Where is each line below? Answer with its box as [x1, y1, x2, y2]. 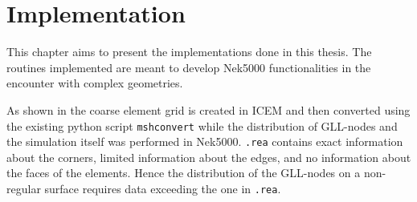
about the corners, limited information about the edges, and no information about [6, 148, 411, 165]
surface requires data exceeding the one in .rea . [44, 180, 281, 196]
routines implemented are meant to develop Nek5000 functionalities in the [6, 59, 371, 75]
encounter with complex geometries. [6, 75, 183, 91]
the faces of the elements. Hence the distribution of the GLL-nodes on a [6, 164, 361, 181]
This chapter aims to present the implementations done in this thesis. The [6, 43, 372, 60]
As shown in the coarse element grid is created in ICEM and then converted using [6, 101, 411, 118]
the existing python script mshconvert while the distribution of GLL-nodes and [6, 117, 398, 134]
